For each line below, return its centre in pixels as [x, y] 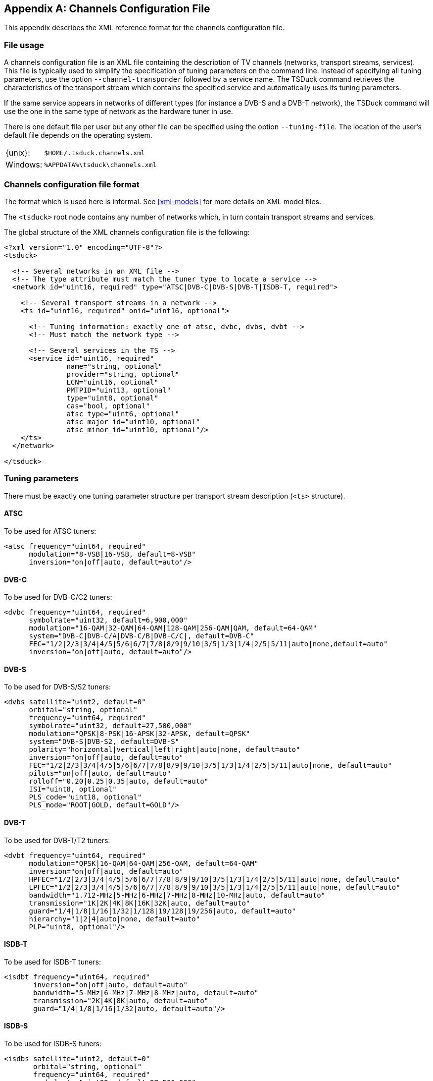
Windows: [24, 165]
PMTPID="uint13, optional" [119, 390]
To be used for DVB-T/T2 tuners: [57, 840]
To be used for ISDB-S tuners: [53, 1043]
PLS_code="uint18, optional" [85, 797]
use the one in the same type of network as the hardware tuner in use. [119, 112]
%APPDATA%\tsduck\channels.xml [100, 165]
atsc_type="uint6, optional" [123, 414]
